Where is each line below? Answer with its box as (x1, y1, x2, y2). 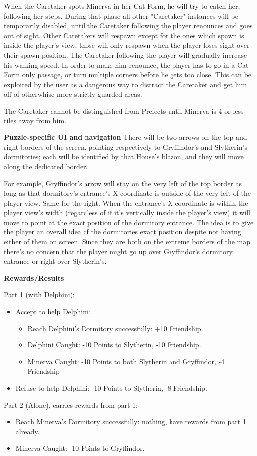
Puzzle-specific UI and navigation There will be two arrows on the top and (4, 132, 247, 142)
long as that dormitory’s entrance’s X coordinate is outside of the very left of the (4, 188, 251, 198)
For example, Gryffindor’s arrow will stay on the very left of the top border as (4, 178, 242, 188)
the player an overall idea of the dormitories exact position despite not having (4, 227, 241, 237)
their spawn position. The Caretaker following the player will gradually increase (4, 49, 247, 60)
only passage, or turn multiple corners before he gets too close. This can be (22, 69, 252, 80)
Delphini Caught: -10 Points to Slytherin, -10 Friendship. (27, 340, 201, 350)
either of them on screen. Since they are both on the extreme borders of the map (4, 236, 251, 247)
